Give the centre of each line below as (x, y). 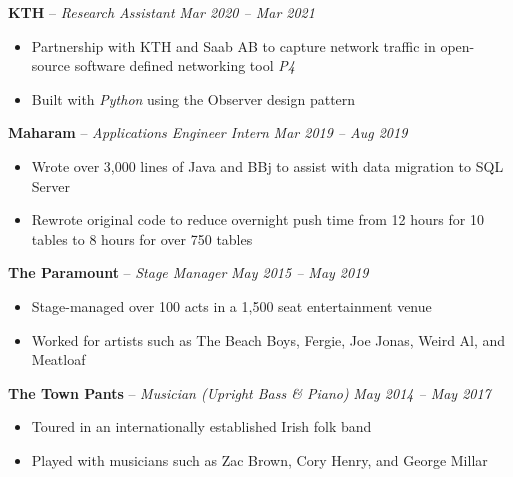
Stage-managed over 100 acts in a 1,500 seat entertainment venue (231, 305)
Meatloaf (58, 359)
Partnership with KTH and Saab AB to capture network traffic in (233, 45)
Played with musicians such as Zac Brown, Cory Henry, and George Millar (259, 459)
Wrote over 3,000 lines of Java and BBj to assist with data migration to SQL (267, 165)
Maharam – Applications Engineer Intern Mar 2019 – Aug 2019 (208, 132)
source (51, 65)
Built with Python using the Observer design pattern (193, 98)
